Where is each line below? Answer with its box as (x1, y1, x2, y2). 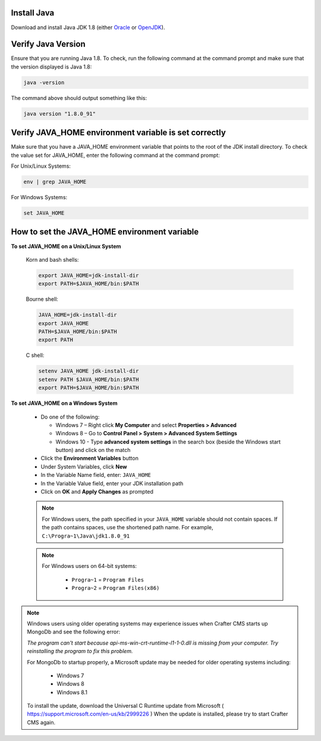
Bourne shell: (26, 296, 59, 303)
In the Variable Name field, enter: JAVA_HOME (40, 472, 152, 479)
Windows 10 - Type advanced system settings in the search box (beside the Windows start (55, 438, 281, 445)
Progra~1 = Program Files (71, 576, 144, 583)
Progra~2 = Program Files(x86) (71, 585, 160, 592)
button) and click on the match (55, 447, 131, 454)
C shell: (26, 351, 45, 359)
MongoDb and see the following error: (27, 628, 121, 636)
